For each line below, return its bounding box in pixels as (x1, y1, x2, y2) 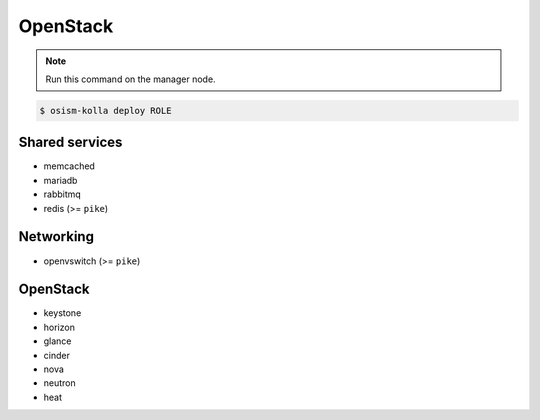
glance (43, 335, 72, 347)
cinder (43, 349, 70, 361)
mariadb (43, 174, 78, 186)
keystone (43, 307, 82, 319)
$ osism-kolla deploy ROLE (39, 105, 172, 116)
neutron (43, 377, 76, 389)
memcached (43, 160, 95, 172)
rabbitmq (43, 188, 82, 200)
